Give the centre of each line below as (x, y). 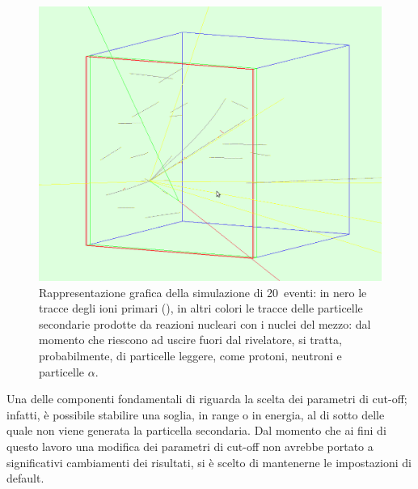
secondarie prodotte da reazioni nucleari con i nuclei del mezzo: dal (205, 323)
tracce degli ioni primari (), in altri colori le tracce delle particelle (201, 308)
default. (25, 478)
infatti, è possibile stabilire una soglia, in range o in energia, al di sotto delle (196, 414)
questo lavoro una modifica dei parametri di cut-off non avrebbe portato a (190, 446)
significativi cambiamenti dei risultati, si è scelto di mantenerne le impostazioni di (209, 462)
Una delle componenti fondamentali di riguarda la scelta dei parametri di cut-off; (207, 399)
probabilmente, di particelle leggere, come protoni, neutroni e (190, 356)
